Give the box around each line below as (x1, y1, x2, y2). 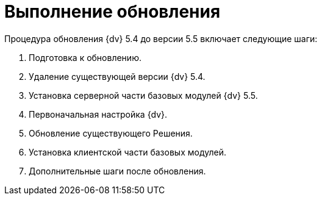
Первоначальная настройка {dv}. (29, 109, 168, 120)
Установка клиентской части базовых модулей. (29, 146, 226, 157)
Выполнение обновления (4, 1, 221, 22)
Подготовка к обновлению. (29, 52, 141, 63)
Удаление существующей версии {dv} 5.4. (29, 71, 206, 82)
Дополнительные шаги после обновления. (29, 165, 206, 176)
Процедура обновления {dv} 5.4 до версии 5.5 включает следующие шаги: (4, 33, 318, 44)
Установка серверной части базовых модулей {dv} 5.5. (29, 90, 258, 101)
